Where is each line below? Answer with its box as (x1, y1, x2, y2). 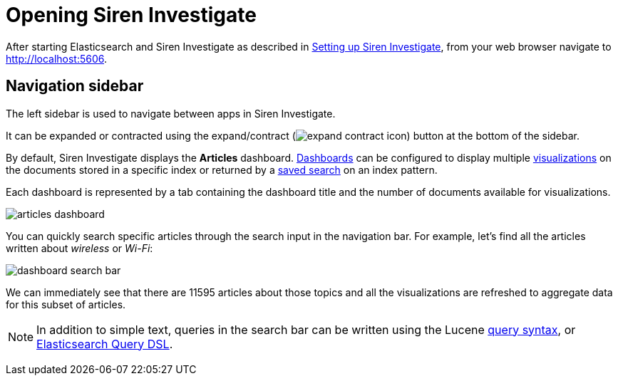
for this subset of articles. (6, 298, 126, 310)
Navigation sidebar (6, 77, 144, 95)
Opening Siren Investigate (6, 3, 257, 27)
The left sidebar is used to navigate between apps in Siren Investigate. (6, 107, 336, 120)
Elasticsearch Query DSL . (36, 336, 173, 351)
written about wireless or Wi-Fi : (6, 241, 153, 254)
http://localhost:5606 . (6, 52, 108, 65)
